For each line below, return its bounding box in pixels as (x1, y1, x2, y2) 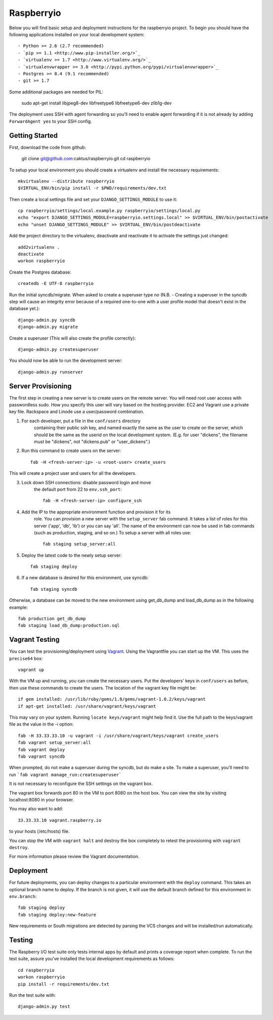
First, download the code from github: (9, 144, 87, 150)
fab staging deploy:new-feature (18, 912, 96, 917)
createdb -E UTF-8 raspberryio (18, 281, 94, 286)
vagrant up (18, 667, 45, 673)
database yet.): (9, 305, 40, 312)
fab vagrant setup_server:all (18, 740, 91, 745)
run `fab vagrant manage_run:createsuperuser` (9, 771, 122, 778)
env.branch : (9, 893, 37, 899)
